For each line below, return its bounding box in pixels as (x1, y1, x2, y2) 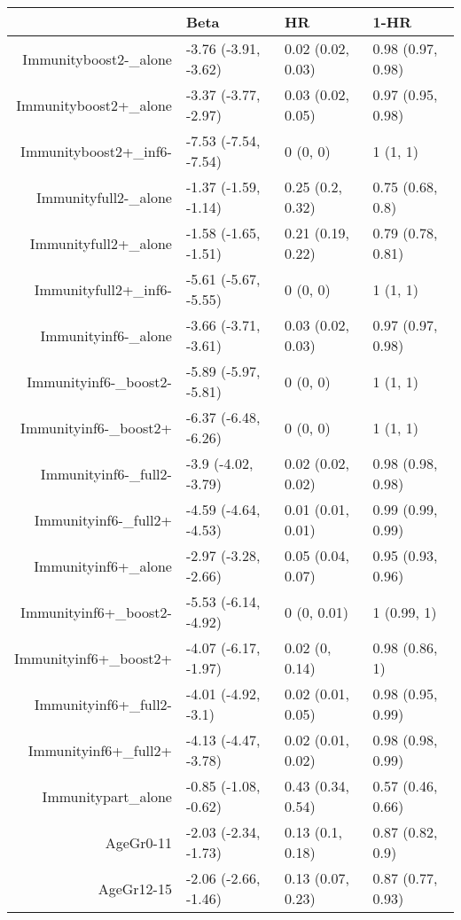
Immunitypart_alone (42, 785, 172, 807)
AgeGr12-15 (98, 877, 172, 899)
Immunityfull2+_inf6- (34, 278, 172, 300)
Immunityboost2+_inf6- (20, 140, 172, 161)
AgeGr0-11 (105, 831, 172, 853)
